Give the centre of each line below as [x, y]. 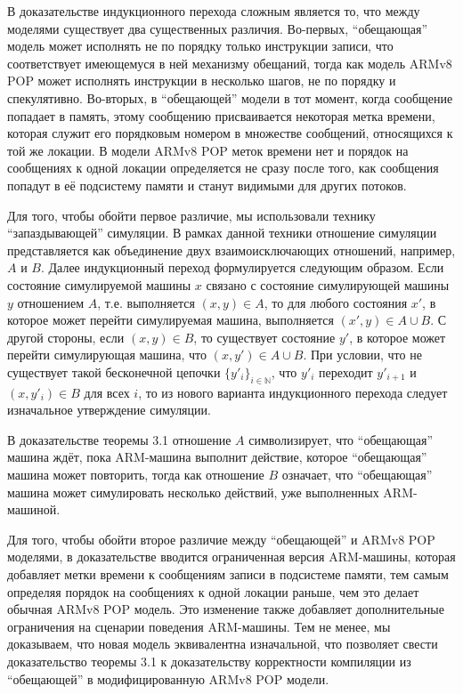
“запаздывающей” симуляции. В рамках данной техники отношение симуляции [222, 233]
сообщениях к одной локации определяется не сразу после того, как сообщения [223, 168]
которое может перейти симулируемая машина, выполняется [171, 320]
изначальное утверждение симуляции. [109, 410]
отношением [51, 302]
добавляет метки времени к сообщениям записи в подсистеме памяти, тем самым [228, 574]
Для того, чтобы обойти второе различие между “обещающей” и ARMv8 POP [221, 539]
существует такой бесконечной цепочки [114, 371]
